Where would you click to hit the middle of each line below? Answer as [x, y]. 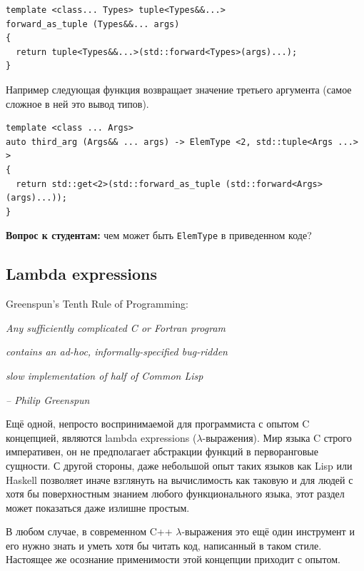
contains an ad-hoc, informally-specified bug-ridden [117, 352]
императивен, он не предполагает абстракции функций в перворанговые [162, 451]
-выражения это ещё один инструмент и [268, 531]
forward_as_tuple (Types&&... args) [93, 24]
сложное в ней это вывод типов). [77, 103]
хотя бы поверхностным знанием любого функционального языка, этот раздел [175, 494]
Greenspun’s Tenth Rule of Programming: [97, 304]
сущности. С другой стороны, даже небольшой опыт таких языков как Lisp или [179, 465]
